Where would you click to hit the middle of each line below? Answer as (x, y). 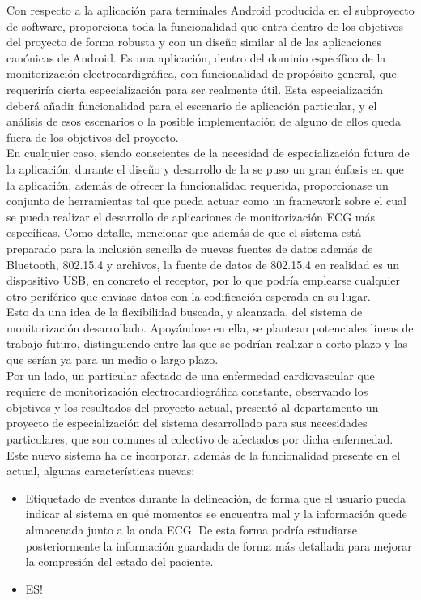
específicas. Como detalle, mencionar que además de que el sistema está (184, 232)
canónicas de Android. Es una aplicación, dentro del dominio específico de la (196, 57)
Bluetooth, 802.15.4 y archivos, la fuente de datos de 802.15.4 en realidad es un (203, 264)
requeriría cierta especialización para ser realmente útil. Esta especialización (195, 89)
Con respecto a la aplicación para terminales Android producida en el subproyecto (210, 10)
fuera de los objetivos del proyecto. (93, 137)
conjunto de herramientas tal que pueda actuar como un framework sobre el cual (206, 201)
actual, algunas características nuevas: (101, 471)
